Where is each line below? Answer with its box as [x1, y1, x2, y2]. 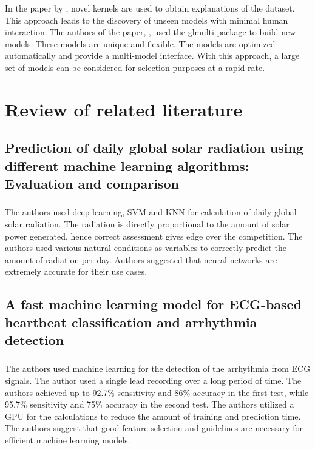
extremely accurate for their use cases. [5, 265, 147, 278]
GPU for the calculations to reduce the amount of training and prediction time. [5, 409, 301, 422]
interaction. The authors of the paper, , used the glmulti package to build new [5, 25, 296, 38]
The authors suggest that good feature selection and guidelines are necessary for [5, 421, 303, 434]
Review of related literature [5, 96, 243, 121]
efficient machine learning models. [5, 434, 130, 446]
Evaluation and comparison [5, 174, 179, 193]
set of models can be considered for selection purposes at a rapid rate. [5, 61, 265, 73]
